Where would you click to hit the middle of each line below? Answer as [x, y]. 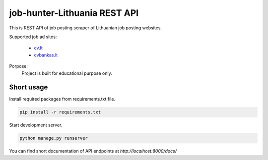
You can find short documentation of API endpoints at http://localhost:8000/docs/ [93, 151]
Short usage [29, 87]
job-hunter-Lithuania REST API [74, 13]
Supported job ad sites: [33, 37]
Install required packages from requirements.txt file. [62, 99]
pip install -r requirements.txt [60, 112]
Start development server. [36, 125]
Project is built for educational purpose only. [67, 73]
